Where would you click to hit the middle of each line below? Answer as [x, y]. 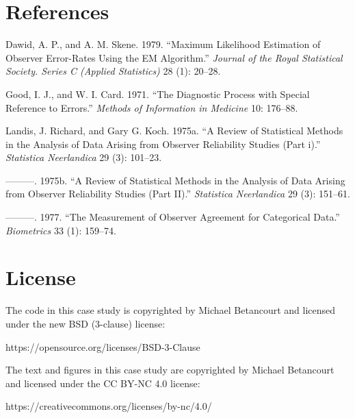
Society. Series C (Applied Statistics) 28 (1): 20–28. [113, 71]
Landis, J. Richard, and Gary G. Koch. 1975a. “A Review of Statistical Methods [174, 131]
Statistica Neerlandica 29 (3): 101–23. [84, 157]
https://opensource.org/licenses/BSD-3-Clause [103, 346]
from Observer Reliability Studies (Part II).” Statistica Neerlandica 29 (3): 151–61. [178, 194]
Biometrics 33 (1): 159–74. [61, 230]
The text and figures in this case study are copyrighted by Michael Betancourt [170, 370]
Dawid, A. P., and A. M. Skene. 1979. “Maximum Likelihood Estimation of [163, 44]
